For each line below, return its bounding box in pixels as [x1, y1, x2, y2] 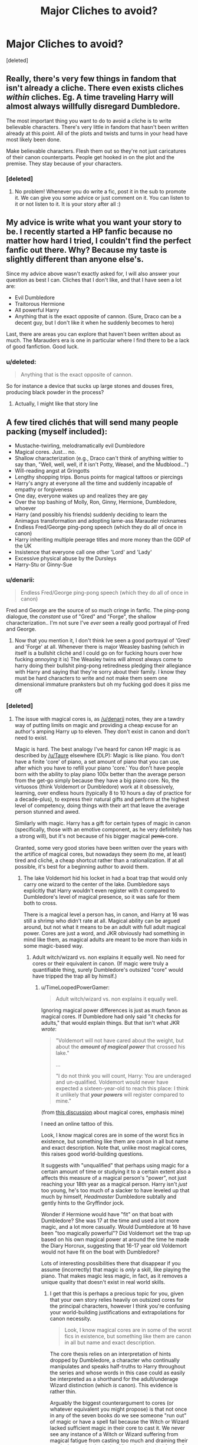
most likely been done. [6, 136, 61, 143]
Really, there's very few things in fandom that [6, 74, 177, 84]
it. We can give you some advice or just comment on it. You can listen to [14, 194, 190, 202]
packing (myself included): [6, 426, 108, 437]
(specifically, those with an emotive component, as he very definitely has [14, 826, 192, 833]
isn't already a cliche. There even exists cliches [6, 83, 184, 93]
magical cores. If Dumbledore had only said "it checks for [41, 1012, 181, 1020]
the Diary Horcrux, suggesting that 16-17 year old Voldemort [41, 1242, 187, 1249]
